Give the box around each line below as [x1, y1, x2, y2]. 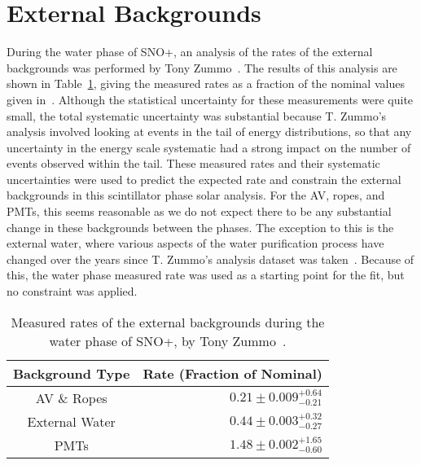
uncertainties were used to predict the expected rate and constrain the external [7, 170, 401, 187]
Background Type [13, 363, 130, 383]
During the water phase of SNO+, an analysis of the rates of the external [7, 43, 373, 60]
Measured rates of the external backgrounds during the [11, 312, 325, 331]
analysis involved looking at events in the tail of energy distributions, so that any [7, 123, 412, 140]
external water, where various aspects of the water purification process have [7, 235, 384, 252]
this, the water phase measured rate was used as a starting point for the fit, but [7, 266, 405, 283]
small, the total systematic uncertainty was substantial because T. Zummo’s [7, 107, 387, 124]
